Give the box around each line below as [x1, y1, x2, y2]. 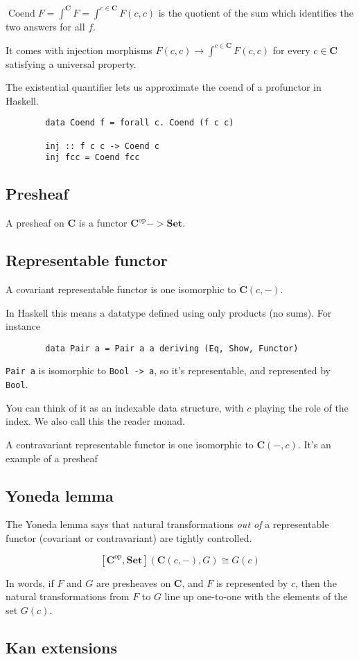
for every [272, 42, 310, 57]
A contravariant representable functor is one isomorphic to [6, 437, 254, 451]
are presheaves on [96, 575, 171, 590]
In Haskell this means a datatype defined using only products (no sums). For [6, 305, 332, 319]
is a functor [78, 216, 128, 230]
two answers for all [6, 19, 85, 33]
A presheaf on [6, 216, 64, 230]
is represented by [216, 575, 288, 590]
